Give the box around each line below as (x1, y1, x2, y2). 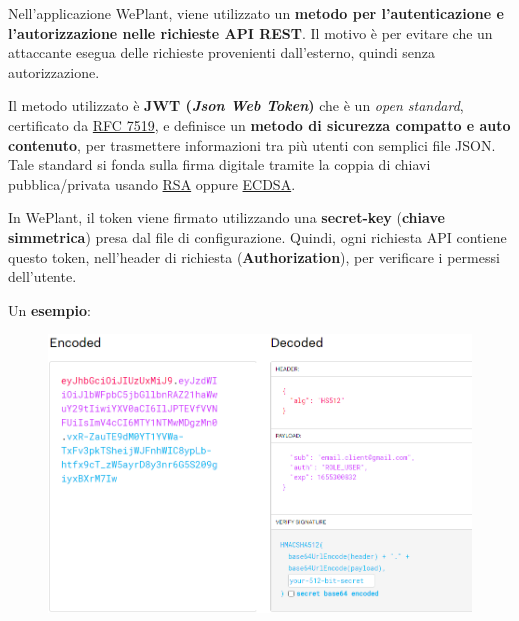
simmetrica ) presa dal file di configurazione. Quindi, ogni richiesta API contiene (8, 226, 507, 247)
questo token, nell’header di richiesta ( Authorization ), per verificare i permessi (8, 246, 500, 267)
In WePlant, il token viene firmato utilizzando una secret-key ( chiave (8, 207, 445, 228)
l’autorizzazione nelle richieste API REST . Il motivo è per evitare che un (8, 22, 493, 43)
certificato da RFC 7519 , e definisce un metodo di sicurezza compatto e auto (8, 114, 511, 135)
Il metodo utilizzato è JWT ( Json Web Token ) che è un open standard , (8, 95, 464, 116)
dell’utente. (8, 266, 77, 287)
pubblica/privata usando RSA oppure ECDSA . (8, 173, 296, 194)
